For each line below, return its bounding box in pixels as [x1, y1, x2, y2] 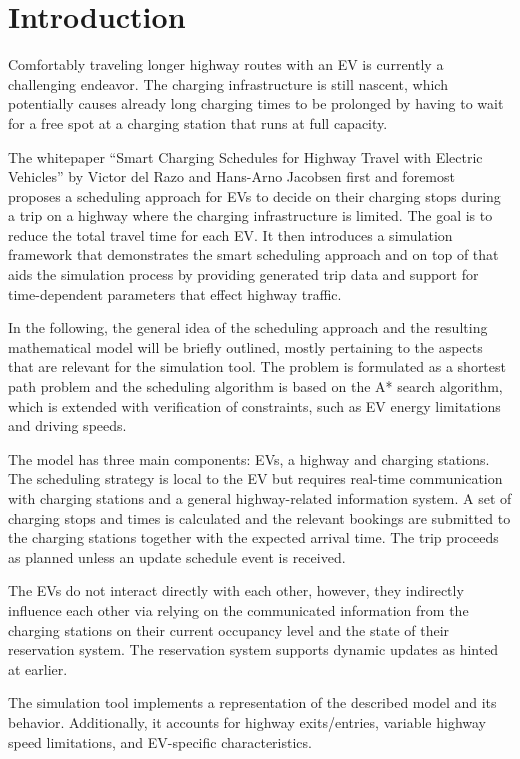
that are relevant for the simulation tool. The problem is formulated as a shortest [8, 356, 506, 377]
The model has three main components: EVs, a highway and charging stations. [8, 448, 490, 469]
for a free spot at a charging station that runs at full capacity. [8, 112, 388, 133]
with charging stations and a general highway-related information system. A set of [8, 488, 512, 508]
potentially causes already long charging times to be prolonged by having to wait [8, 93, 504, 114]
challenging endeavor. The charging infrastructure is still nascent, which [8, 73, 448, 94]
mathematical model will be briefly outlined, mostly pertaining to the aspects [8, 336, 483, 357]
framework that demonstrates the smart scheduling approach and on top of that [8, 244, 499, 265]
